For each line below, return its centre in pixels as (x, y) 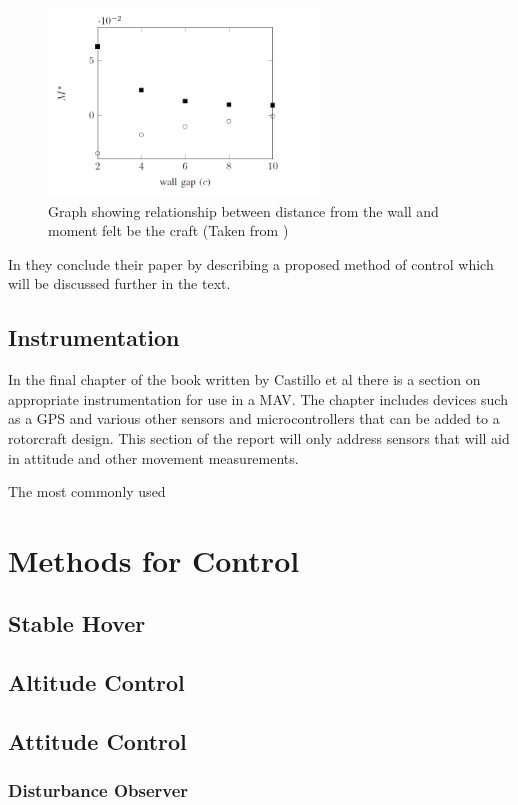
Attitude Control (97, 741)
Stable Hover (77, 623)
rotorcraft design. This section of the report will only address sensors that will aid (259, 437)
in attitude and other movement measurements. (153, 457)
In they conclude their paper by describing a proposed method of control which (251, 263)
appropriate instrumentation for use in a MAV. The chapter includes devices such (258, 398)
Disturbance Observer (98, 790)
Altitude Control (96, 682)
